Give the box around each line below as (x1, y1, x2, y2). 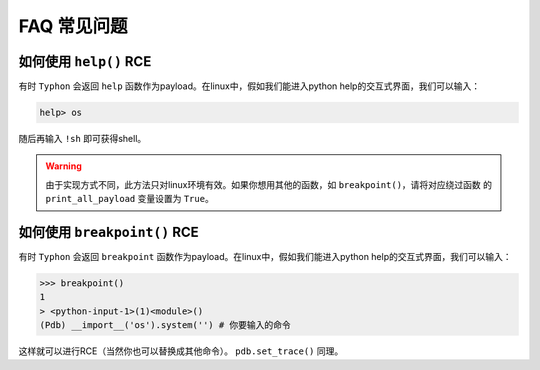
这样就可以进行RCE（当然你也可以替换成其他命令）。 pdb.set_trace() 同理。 (18, 345, 344, 357)
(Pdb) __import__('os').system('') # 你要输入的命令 (39, 320, 292, 331)
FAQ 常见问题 (18, 15, 129, 37)
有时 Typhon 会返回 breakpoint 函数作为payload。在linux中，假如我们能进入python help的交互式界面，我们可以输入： (18, 251, 512, 263)
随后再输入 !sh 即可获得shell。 (18, 133, 147, 145)
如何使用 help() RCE (18, 53, 152, 70)
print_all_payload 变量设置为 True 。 (45, 193, 214, 205)
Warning (45, 160, 82, 172)
